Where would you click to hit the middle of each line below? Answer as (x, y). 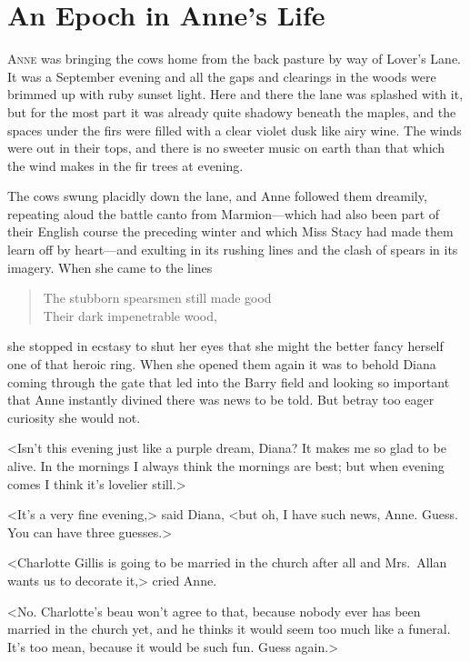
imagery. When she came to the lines (110, 267)
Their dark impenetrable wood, (130, 315)
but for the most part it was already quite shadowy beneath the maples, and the (232, 111)
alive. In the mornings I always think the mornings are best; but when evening (226, 466)
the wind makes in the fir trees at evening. (125, 165)
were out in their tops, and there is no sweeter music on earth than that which (226, 148)
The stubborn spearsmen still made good (157, 298)
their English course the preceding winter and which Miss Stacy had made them (230, 231)
